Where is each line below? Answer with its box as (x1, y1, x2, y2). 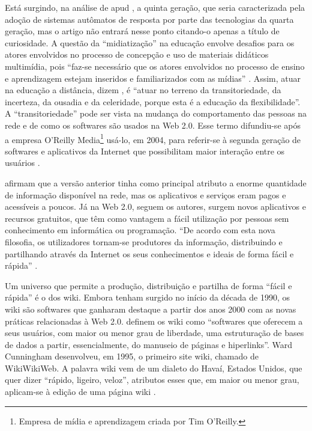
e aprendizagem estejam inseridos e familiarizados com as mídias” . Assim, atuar (5, 72, 301, 84)
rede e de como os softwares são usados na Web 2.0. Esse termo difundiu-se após (5, 118, 301, 131)
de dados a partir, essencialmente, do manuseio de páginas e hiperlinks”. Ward (5, 338, 292, 350)
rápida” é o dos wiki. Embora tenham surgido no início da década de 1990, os (5, 291, 290, 304)
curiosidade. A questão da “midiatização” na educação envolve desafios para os (5, 36, 295, 49)
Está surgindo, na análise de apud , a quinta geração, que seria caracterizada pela (5, 1, 305, 13)
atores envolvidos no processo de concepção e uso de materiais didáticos (5, 48, 269, 61)
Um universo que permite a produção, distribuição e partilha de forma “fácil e (5, 279, 292, 292)
